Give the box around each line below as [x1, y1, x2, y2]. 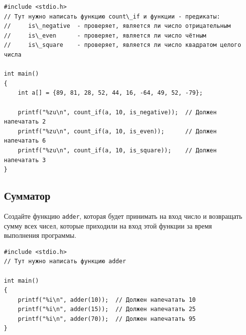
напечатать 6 [4, 137, 46, 145]
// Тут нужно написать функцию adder [4, 258, 126, 265]
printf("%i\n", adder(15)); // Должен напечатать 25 [18, 306, 196, 313]
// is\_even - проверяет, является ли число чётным [4, 32, 207, 39]
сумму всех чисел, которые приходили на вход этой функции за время [4, 220, 212, 230]
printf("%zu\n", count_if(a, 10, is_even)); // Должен [18, 127, 217, 135]
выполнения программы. [4, 230, 76, 240]
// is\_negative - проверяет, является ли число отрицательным [4, 22, 231, 30]
